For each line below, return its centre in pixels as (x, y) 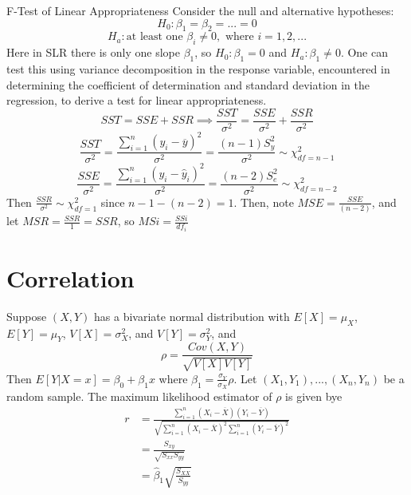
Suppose (27, 316)
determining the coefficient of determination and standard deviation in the (188, 84)
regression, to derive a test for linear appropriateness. (137, 100)
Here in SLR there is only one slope (93, 52)
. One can (364, 52)
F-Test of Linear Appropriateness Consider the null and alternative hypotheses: (200, 10)
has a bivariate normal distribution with (192, 316)
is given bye (314, 396)
